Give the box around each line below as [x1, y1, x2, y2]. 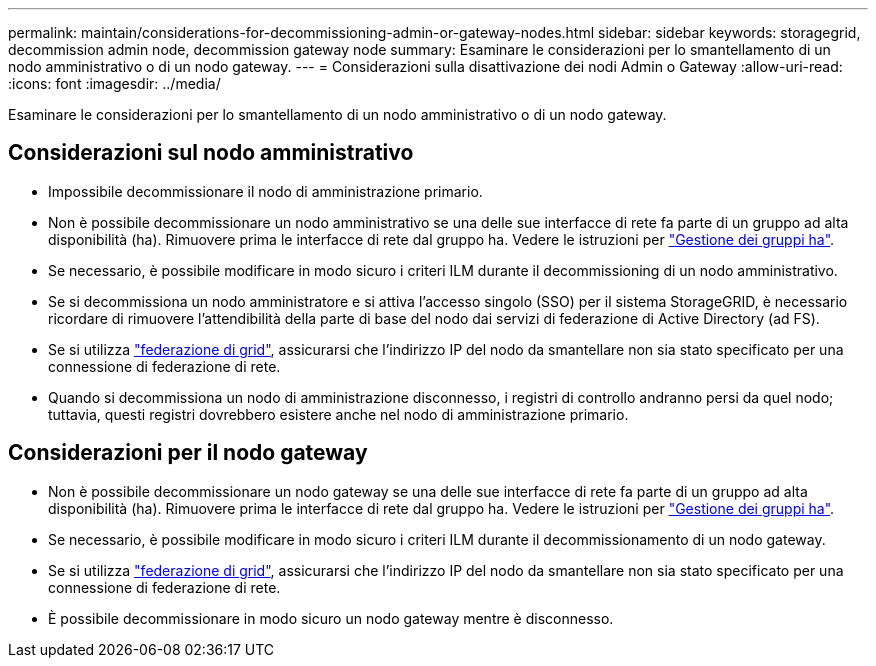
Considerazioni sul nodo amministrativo [8, 140, 414, 166]
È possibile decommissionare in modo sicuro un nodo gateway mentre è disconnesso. [48, 609, 614, 627]
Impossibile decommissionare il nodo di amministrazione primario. [48, 182, 483, 200]
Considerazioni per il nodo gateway [8, 440, 368, 466]
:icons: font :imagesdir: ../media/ [8, 75, 221, 92]
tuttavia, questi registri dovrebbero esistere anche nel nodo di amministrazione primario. [48, 405, 629, 423]
